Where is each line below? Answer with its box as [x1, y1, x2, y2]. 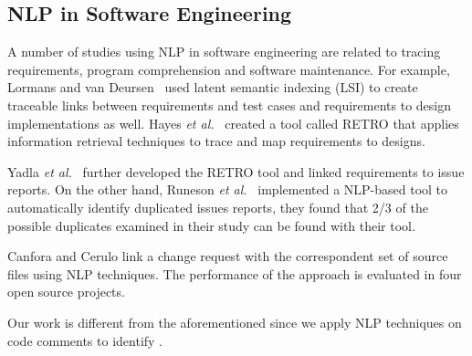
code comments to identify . [7, 330, 163, 350]
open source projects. [7, 282, 125, 301]
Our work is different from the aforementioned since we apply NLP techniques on [7, 312, 462, 331]
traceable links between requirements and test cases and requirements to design [7, 95, 452, 114]
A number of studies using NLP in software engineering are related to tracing [7, 42, 441, 61]
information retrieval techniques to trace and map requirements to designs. [7, 131, 425, 151]
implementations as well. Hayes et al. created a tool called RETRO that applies [7, 113, 459, 132]
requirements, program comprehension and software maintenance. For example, [7, 59, 450, 79]
